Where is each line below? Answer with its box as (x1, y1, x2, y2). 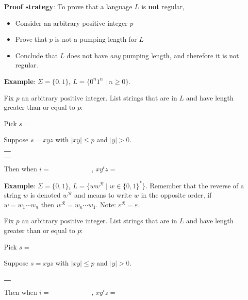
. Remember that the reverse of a (145, 180, 244, 190)
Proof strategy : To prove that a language (4, 1, 132, 11)
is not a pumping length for (55, 34, 137, 44)
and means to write (74, 190, 132, 200)
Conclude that (15, 50, 58, 60)
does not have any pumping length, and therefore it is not (66, 50, 239, 60)
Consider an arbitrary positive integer (15, 17, 128, 28)
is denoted (30, 190, 61, 200)
